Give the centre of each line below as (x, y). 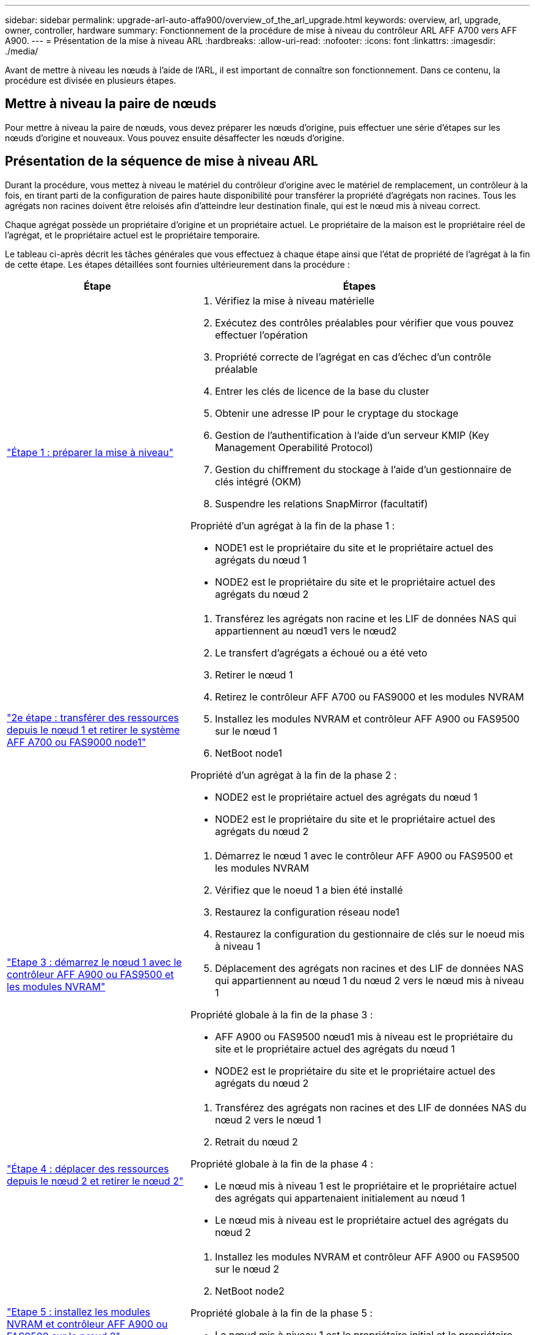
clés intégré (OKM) (258, 481)
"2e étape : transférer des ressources (93, 717)
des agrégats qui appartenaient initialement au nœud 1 (340, 1198)
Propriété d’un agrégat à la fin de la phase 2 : (293, 775)
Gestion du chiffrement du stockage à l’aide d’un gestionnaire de (363, 469)
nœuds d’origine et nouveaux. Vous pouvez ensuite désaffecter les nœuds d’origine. (175, 138)
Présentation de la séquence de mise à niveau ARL (162, 161)
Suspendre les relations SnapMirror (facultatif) (321, 503)
